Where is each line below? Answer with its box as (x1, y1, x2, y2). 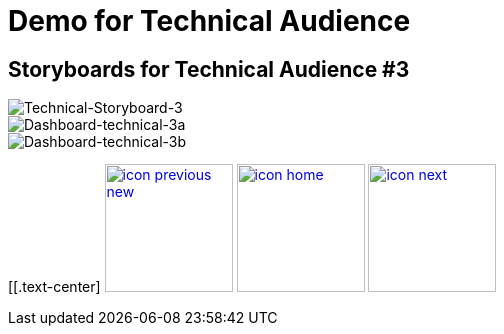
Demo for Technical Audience (8, 4, 411, 38)
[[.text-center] (8, 278, 101, 296)
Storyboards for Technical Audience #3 (8, 56, 410, 82)
